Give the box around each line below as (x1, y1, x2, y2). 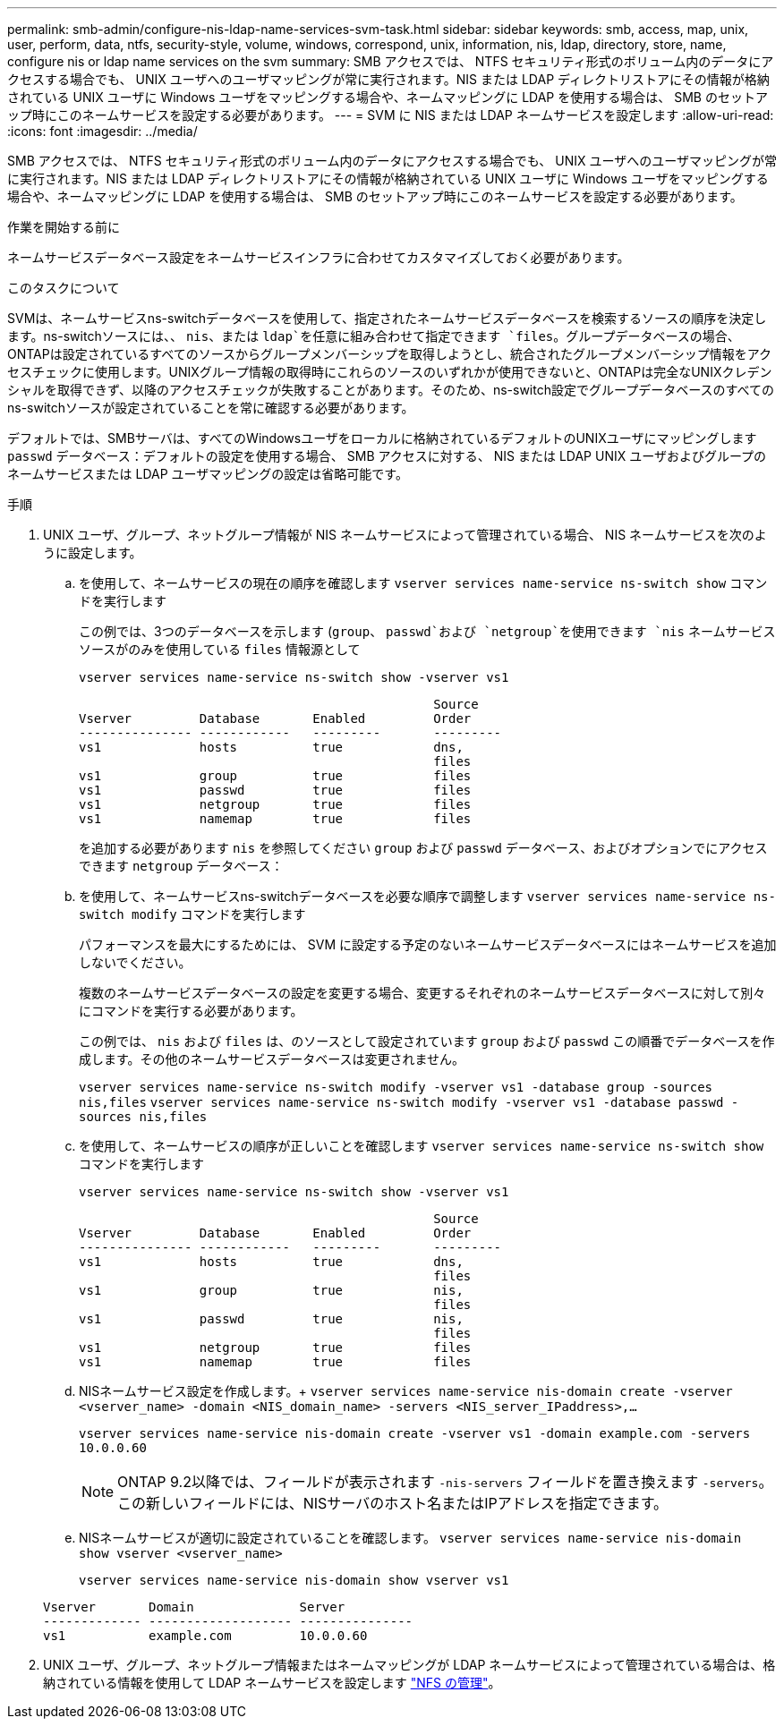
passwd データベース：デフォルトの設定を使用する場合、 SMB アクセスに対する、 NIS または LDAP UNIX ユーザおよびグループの (7, 448, 767, 463)
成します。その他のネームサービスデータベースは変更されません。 (79, 1051, 465, 1067)
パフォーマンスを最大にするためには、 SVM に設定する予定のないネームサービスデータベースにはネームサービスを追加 (79, 937, 777, 952)
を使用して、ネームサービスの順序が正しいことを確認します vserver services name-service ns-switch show (79, 1138, 764, 1153)
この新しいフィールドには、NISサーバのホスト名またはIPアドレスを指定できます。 (117, 1494, 669, 1512)
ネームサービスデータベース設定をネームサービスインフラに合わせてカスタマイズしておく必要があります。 (7, 250, 630, 265)
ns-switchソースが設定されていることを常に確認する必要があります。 (7, 400, 414, 415)
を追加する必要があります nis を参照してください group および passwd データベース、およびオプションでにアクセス (79, 840, 768, 855)
